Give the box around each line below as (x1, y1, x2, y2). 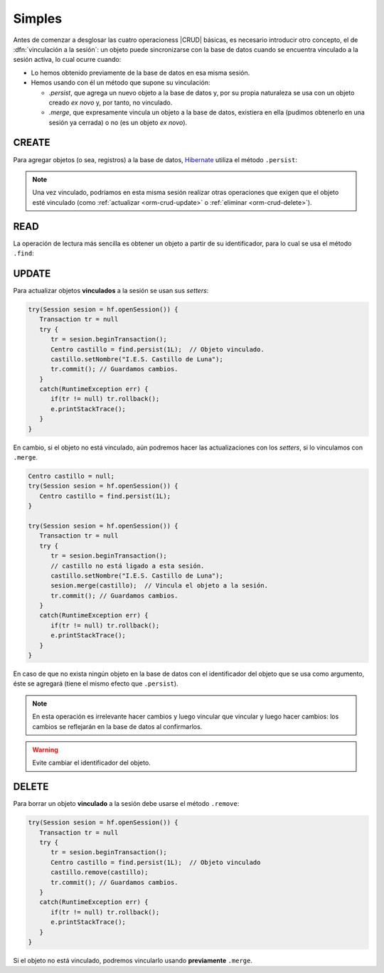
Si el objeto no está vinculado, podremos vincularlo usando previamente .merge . (13, 956, 252, 964)
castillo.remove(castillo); (50, 868, 149, 876)
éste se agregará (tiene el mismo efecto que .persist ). (13, 679, 178, 688)
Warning (32, 745, 58, 754)
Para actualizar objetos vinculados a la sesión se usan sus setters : (13, 286, 209, 294)
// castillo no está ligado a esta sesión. (50, 562, 205, 570)
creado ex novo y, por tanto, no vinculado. (48, 98, 173, 107)
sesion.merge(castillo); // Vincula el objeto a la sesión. (50, 582, 269, 590)
